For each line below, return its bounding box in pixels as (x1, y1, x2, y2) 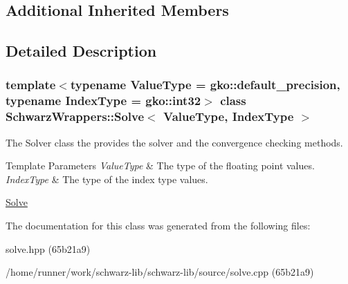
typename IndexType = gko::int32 (6, 92, 201, 109)
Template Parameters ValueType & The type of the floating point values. (6, 158, 315, 173)
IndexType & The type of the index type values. (6, 171, 208, 186)
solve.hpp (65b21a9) (6, 241, 91, 256)
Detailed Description (6, 40, 157, 61)
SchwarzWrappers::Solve (6, 108, 145, 125)
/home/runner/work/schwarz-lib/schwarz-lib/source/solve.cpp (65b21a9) (6, 265, 314, 279)
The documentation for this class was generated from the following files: (6, 218, 311, 232)
